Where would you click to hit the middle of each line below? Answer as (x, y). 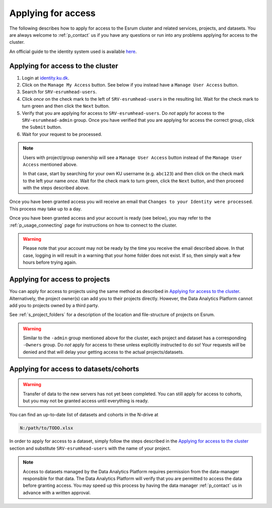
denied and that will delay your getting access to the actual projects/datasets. (103, 352)
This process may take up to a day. (46, 208)
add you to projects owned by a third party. (54, 305)
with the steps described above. (56, 188)
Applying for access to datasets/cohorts (74, 369)
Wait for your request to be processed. (62, 134)
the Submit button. (42, 127)
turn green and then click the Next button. (66, 106)
